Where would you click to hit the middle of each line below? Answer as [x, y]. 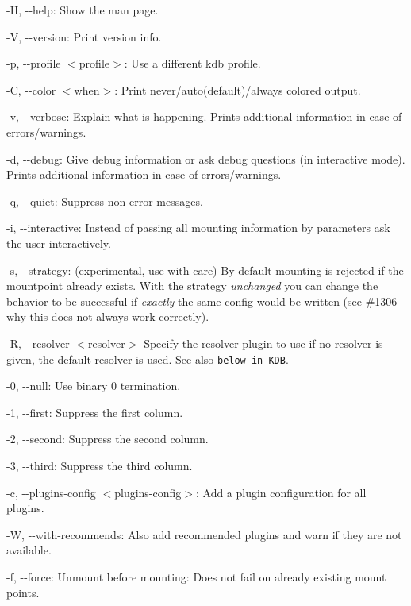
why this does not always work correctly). [108, 317]
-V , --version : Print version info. [84, 36]
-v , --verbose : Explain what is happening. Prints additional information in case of [204, 116]
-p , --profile [34, 63]
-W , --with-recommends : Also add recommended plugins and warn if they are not [204, 534]
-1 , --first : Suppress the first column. [95, 412]
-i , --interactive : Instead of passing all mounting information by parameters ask [198, 228]
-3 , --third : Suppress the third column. [100, 465]
